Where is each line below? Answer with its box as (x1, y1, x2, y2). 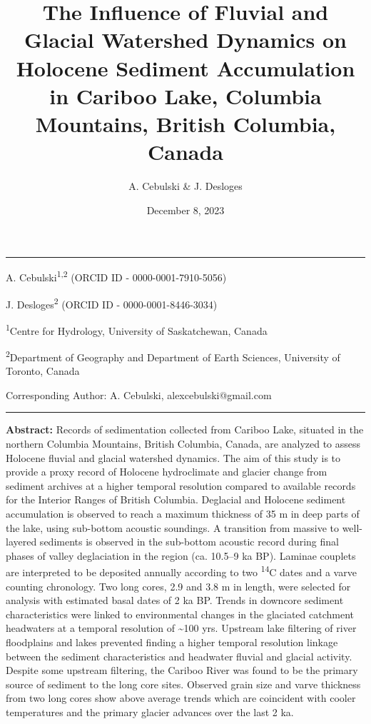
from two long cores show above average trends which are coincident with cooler (6, 690, 356, 705)
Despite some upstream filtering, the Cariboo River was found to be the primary (6, 663, 358, 678)
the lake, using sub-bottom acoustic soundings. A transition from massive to (6, 520, 339, 535)
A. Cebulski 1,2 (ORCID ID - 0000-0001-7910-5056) (6, 268, 227, 284)
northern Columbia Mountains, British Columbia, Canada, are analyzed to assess (6, 436, 361, 451)
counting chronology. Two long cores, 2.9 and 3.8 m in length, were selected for (6, 578, 351, 593)
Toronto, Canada (6, 363, 80, 378)
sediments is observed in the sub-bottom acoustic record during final (39, 534, 339, 549)
